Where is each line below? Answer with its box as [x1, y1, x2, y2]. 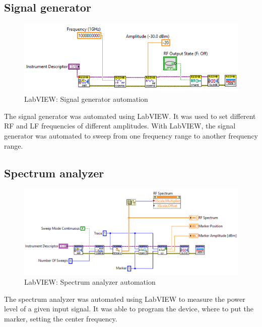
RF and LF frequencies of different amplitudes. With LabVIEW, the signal [4, 120, 236, 131]
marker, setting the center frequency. [4, 313, 117, 323]
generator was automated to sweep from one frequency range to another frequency [4, 130, 258, 141]
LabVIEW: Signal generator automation [24, 94, 148, 104]
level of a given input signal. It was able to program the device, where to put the [4, 303, 253, 314]
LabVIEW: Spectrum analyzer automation [24, 277, 156, 287]
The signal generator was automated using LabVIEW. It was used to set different [4, 110, 256, 121]
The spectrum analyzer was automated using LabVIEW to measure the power [4, 293, 245, 304]
